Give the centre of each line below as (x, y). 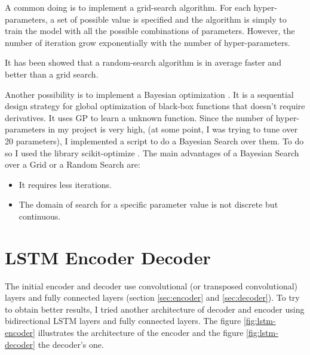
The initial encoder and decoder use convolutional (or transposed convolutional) (151, 285)
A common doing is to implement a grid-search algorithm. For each (128, 7)
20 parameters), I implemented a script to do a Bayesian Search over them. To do (154, 141)
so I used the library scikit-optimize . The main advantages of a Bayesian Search (152, 152)
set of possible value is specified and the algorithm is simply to (172, 19)
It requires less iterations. (65, 184)
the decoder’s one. (71, 344)
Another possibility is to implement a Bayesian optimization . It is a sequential (149, 94)
